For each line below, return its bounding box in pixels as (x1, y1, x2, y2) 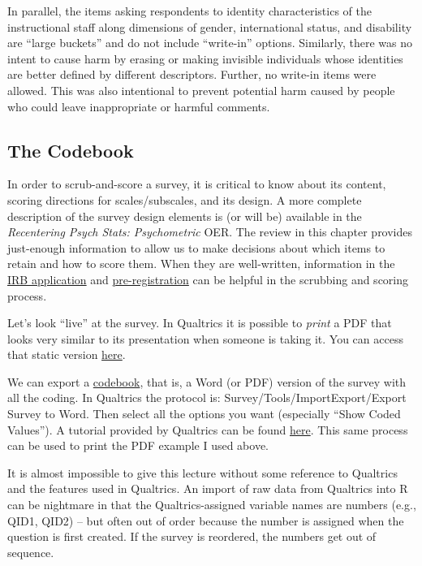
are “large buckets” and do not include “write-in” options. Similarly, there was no (7, 34, 412, 51)
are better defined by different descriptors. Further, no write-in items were (7, 66, 377, 83)
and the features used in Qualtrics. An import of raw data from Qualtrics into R (7, 480, 408, 497)
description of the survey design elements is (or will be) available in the (7, 207, 362, 224)
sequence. (7, 543, 54, 560)
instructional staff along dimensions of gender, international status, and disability (7, 18, 412, 35)
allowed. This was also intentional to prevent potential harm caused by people (7, 81, 395, 98)
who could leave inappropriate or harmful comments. (7, 97, 270, 114)
